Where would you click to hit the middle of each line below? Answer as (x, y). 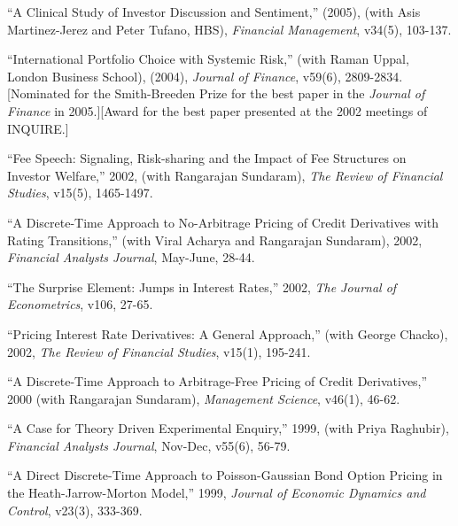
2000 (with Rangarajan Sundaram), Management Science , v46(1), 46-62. (204, 398)
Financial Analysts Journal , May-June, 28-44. (131, 257)
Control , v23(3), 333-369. (75, 510)
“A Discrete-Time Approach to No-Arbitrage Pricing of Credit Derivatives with (223, 222)
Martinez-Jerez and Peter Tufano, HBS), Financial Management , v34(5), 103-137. (229, 29)
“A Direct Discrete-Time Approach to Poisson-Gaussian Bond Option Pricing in (225, 475)
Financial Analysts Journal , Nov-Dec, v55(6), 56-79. (149, 445)
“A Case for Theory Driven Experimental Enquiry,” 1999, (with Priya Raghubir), (228, 428)
